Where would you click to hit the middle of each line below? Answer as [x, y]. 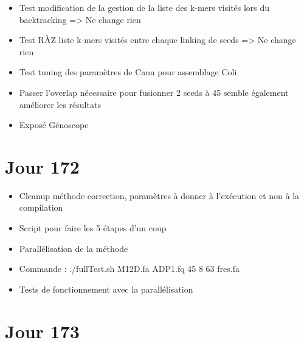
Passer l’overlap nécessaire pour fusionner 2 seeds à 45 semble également [154, 92]
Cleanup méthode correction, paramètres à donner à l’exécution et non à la [159, 195]
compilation [41, 207]
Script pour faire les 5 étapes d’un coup [93, 228]
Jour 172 [42, 166]
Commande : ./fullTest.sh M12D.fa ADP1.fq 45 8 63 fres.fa [129, 269]
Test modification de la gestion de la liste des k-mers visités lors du [144, 7]
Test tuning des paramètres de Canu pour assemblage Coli [128, 72]
